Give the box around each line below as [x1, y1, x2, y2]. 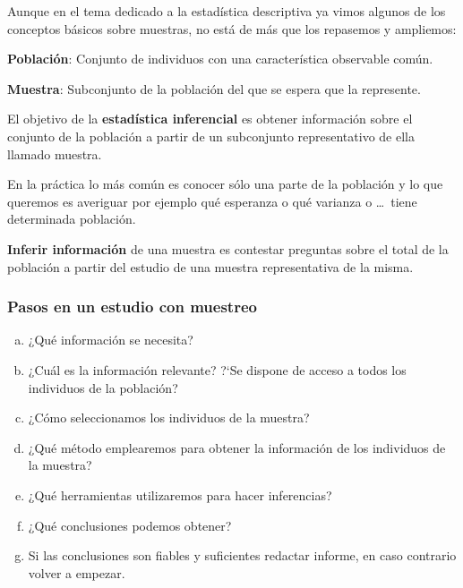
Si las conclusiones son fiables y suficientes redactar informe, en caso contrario [28, 546, 457, 565]
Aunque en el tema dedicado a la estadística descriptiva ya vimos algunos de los [7, 2, 446, 20]
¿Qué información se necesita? [28, 330, 193, 349]
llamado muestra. [7, 144, 102, 163]
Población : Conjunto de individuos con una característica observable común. [7, 49, 433, 68]
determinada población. [7, 209, 136, 228]
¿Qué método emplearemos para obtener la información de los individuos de [28, 438, 446, 456]
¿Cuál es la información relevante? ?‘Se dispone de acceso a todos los [28, 360, 407, 379]
